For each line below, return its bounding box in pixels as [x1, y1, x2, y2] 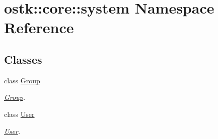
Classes [4, 51, 42, 67]
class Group [4, 75, 40, 85]
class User [4, 108, 35, 119]
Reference [4, 17, 74, 38]
